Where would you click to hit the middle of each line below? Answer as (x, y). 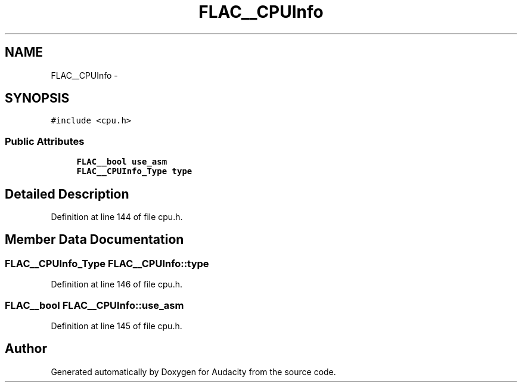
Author (26, 349)
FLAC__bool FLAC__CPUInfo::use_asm (94, 305)
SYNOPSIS (37, 98)
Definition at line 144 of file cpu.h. (117, 217)
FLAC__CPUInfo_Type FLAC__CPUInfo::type (107, 263)
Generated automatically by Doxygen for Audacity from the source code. (193, 371)
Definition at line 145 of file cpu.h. (116, 326)
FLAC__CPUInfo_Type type (134, 171)
